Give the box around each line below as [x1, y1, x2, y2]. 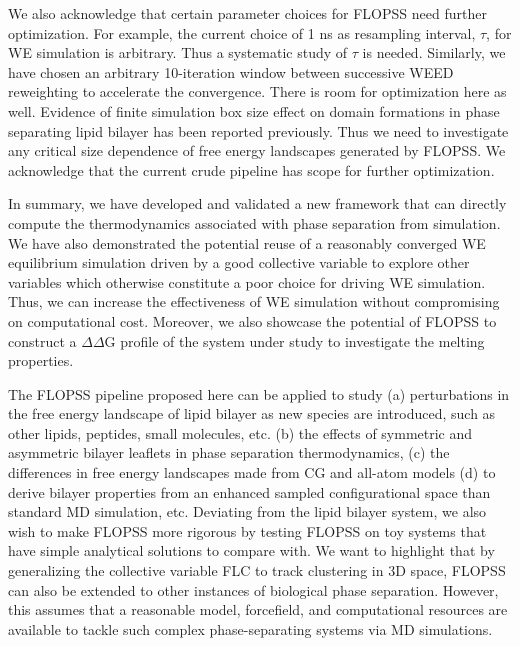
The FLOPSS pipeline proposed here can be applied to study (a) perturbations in [8, 383, 510, 404]
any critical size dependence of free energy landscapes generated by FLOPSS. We [8, 140, 506, 161]
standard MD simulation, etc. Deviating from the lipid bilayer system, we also [8, 501, 487, 522]
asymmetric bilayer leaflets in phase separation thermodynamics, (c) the [8, 442, 450, 463]
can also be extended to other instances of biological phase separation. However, [8, 579, 499, 600]
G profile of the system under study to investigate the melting [104, 330, 485, 351]
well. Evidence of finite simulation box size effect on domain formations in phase [8, 100, 500, 121]
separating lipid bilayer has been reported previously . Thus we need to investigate [8, 120, 509, 141]
